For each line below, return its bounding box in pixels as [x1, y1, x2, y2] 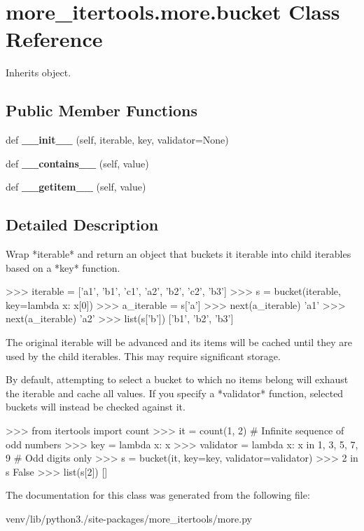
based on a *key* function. [6, 260, 120, 275]
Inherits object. [6, 65, 71, 80]
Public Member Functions [6, 99, 197, 121]
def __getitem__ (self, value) [6, 179, 146, 194]
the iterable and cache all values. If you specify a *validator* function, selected [6, 385, 344, 400]
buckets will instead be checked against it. [6, 399, 185, 414]
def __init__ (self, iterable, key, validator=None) [6, 132, 229, 147]
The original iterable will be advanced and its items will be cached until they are [6, 335, 352, 350]
